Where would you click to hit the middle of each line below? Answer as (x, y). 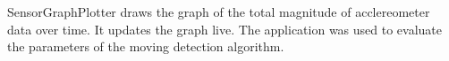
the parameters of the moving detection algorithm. (146, 46)
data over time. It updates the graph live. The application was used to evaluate (225, 29)
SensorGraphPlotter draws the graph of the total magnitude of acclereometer (219, 11)
